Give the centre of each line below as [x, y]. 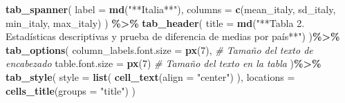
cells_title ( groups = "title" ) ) [71, 90]
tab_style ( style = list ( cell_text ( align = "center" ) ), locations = [150, 76]
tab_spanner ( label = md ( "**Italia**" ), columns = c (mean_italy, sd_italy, [171, 9]
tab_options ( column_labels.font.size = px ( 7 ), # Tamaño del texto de [159, 49]
